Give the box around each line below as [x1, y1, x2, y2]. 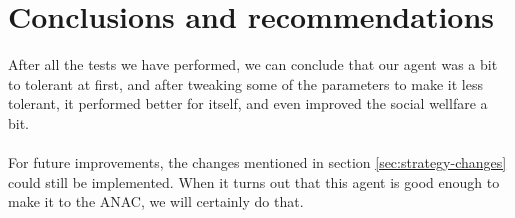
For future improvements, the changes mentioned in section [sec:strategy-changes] [8, 152, 507, 173]
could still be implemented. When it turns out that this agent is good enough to [8, 171, 500, 192]
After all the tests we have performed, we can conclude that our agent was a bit [8, 54, 498, 75]
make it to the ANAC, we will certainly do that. [8, 191, 304, 212]
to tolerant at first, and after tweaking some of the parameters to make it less [8, 73, 483, 94]
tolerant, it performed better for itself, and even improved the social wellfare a [8, 93, 488, 114]
